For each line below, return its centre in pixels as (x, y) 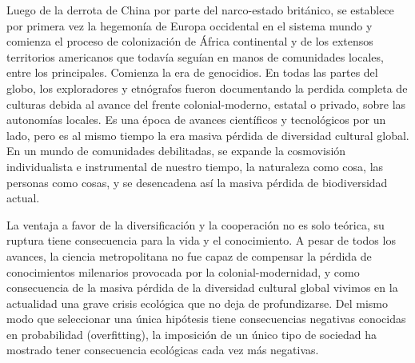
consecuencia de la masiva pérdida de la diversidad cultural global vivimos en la (202, 287)
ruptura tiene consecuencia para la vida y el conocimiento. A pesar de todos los (201, 240)
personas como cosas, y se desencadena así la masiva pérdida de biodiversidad (197, 182)
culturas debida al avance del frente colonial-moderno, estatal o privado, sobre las (206, 104)
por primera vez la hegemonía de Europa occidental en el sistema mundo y (190, 25)
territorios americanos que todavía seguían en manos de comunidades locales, (195, 56)
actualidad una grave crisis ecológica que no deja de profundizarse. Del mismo (198, 303)
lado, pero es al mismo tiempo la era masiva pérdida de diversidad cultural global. (208, 135)
